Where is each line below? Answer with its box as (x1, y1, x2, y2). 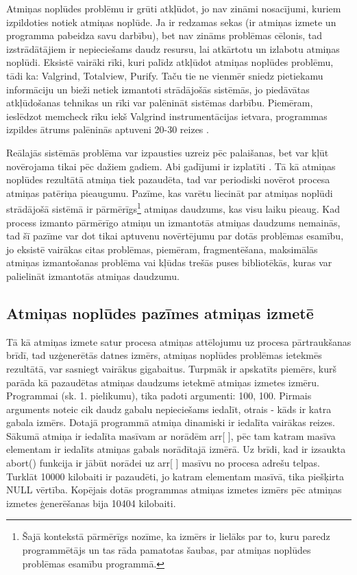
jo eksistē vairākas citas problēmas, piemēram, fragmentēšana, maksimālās (6, 242, 318, 256)
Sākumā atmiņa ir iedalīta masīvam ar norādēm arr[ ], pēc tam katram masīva (6, 428, 336, 443)
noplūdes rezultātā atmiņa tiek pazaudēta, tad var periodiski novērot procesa (6, 172, 330, 187)
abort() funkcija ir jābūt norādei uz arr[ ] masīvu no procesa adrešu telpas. (6, 456, 320, 470)
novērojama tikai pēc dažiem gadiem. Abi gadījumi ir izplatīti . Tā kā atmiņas (6, 159, 336, 173)
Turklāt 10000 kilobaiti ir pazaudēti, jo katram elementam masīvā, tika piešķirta (6, 469, 345, 483)
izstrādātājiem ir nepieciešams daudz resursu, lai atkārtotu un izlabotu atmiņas (6, 41, 340, 56)
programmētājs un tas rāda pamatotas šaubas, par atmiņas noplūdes (22, 543, 311, 557)
